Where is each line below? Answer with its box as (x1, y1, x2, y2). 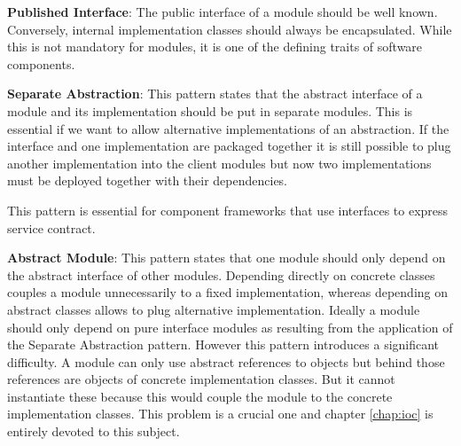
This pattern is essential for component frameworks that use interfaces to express (7, 200, 449, 219)
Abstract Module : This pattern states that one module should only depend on (7, 248, 446, 267)
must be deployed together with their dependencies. (7, 171, 288, 190)
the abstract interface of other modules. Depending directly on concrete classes (7, 265, 435, 284)
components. (7, 54, 75, 73)
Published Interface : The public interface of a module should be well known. (7, 3, 438, 20)
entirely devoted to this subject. (7, 422, 180, 441)
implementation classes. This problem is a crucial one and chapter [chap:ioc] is (7, 404, 434, 423)
